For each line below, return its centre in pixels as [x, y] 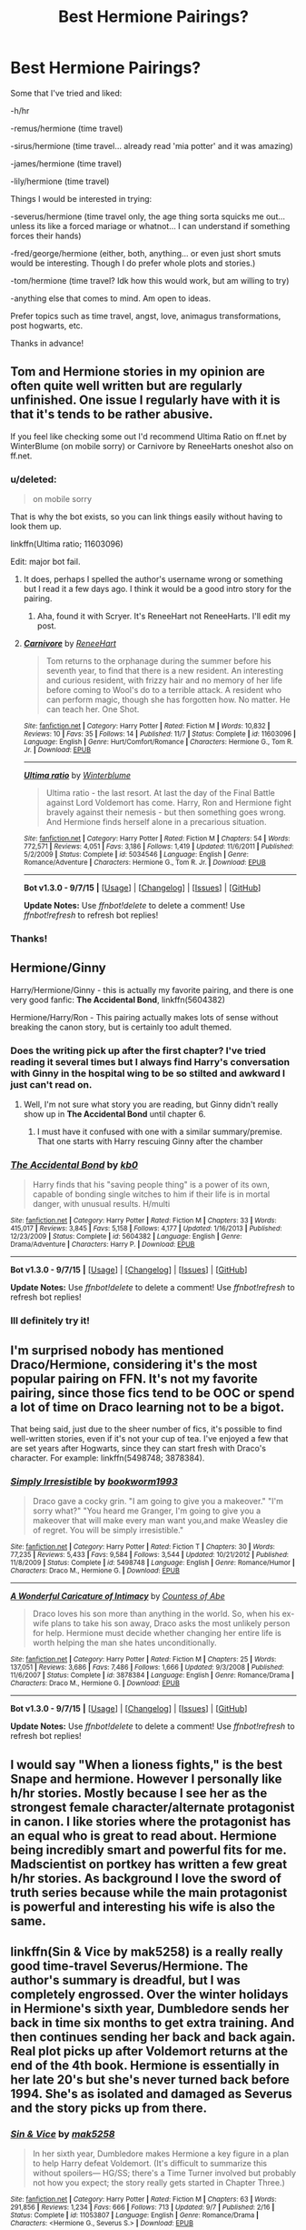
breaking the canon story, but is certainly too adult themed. [121, 1027]
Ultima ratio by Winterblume [77, 776]
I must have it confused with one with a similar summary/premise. [159, 1132]
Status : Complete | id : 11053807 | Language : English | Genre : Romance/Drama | [135, 2215]
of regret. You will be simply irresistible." [108, 1531]
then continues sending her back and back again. [153, 2038]
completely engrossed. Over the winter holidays [149, 1995]
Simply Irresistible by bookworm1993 [94, 1482]
